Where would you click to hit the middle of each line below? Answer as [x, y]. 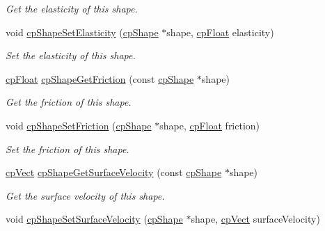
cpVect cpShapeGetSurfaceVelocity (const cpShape [114, 172]
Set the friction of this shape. [68, 149]
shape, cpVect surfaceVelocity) [255, 219]
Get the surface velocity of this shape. [85, 195]
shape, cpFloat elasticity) [220, 32]
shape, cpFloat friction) [210, 125]
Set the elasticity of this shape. [71, 55]
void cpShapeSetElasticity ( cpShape [82, 32]
